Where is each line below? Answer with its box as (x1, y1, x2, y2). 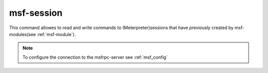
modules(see (9, 31, 36, 37)
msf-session (9, 7, 63, 18)
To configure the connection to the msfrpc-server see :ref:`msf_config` (22, 54, 168, 60)
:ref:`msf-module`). (37, 31, 76, 37)
